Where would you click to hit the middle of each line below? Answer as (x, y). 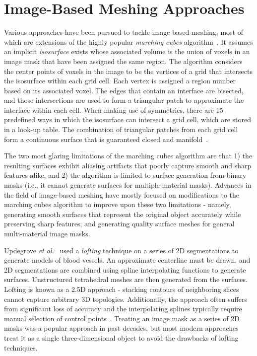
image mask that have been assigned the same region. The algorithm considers (123, 61)
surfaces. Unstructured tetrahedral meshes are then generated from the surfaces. (126, 279)
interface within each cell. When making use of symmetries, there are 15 (114, 109)
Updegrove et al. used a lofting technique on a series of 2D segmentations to (121, 250)
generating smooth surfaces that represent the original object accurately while (123, 214)
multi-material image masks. (47, 233)
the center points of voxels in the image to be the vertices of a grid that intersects (128, 71)
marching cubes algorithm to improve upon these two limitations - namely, (118, 204)
